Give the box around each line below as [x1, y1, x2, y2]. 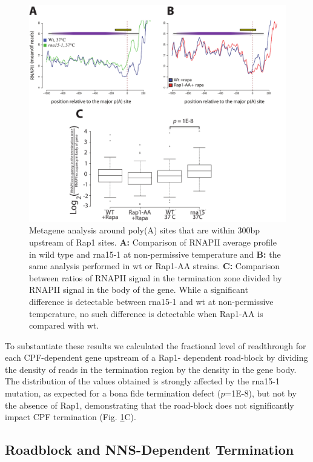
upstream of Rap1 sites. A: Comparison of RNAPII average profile [29, 235, 277, 248]
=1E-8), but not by [225, 387, 297, 400]
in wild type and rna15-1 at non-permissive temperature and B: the [29, 247, 281, 260]
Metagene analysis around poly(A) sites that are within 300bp [29, 224, 260, 236]
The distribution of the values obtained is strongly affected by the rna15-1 [5, 375, 280, 387]
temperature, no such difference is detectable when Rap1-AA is [29, 307, 263, 320]
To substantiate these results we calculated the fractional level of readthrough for [5, 339, 306, 352]
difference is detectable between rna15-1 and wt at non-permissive [29, 295, 274, 307]
